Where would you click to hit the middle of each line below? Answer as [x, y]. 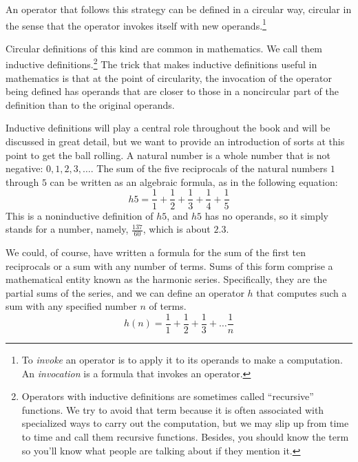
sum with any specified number [71, 306]
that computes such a [302, 292]
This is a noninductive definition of [80, 215]
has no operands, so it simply [266, 215]
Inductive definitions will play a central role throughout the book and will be [168, 128]
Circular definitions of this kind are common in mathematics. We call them [164, 48]
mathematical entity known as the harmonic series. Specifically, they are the [166, 279]
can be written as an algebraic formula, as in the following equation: [194, 181]
